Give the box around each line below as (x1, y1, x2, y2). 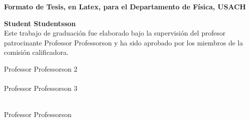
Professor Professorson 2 (4, 63, 77, 74)
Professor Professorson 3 (4, 83, 77, 93)
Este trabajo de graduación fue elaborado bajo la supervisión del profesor (4, 28, 226, 38)
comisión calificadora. (4, 47, 69, 57)
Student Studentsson (4, 18, 76, 28)
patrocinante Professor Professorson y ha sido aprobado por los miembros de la (4, 37, 243, 47)
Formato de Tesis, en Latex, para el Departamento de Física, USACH (4, 1, 246, 11)
